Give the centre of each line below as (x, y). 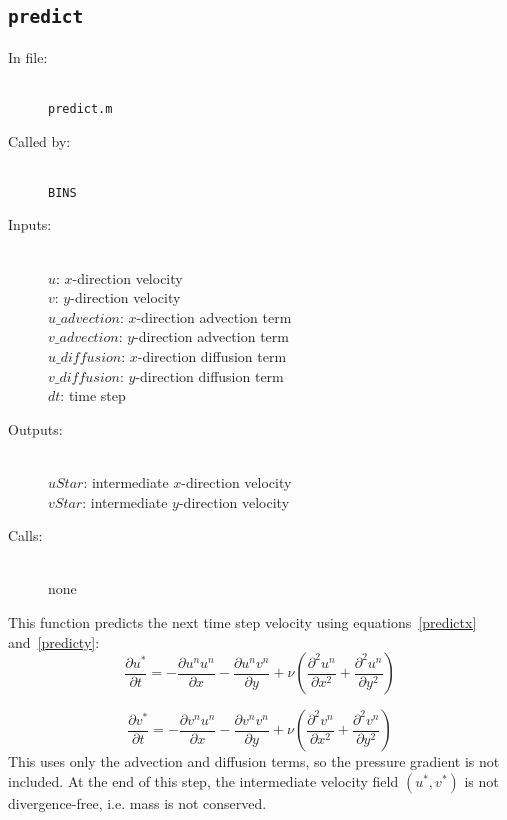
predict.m (80, 108)
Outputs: (35, 428)
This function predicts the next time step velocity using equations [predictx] (242, 621)
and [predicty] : (54, 641)
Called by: (39, 140)
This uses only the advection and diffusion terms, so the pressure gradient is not (254, 761)
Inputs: (30, 224)
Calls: (25, 535)
